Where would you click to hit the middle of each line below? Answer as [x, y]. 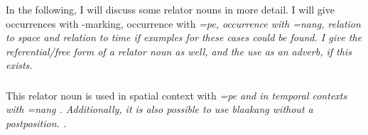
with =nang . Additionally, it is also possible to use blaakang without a [159, 109]
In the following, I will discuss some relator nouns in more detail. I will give [170, 9]
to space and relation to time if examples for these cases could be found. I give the [184, 37]
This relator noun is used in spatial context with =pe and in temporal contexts [177, 95]
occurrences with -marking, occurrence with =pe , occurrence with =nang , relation [183, 23]
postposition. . [36, 123]
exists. [19, 65]
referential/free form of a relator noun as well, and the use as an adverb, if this [179, 51]
